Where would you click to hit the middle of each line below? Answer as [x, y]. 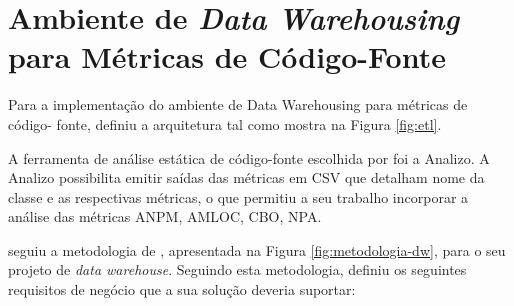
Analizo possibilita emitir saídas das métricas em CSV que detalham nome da [246, 177]
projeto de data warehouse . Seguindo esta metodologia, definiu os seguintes [237, 269]
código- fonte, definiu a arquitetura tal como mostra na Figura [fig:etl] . [225, 123]
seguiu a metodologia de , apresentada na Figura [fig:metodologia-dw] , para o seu [257, 249]
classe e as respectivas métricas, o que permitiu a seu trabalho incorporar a [238, 196]
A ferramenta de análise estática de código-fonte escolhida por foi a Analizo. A [249, 157]
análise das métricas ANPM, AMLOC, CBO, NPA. [165, 216]
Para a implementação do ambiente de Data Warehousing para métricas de [238, 104]
